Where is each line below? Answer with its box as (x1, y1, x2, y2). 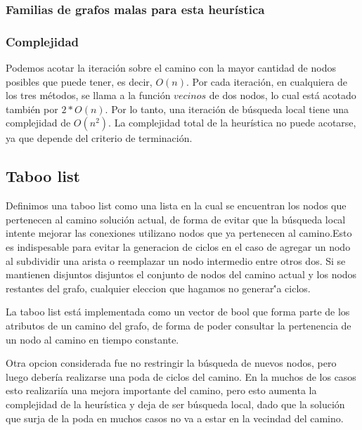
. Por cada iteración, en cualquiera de (186, 74, 347, 89)
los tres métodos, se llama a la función (6, 88, 171, 103)
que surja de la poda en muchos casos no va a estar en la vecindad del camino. (6, 410, 344, 425)
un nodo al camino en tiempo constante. (6, 332, 179, 346)
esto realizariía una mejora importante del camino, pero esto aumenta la (6, 383, 317, 398)
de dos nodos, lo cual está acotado (209, 88, 356, 103)
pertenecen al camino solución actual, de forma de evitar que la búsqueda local (6, 211, 346, 226)
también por (6, 101, 58, 116)
